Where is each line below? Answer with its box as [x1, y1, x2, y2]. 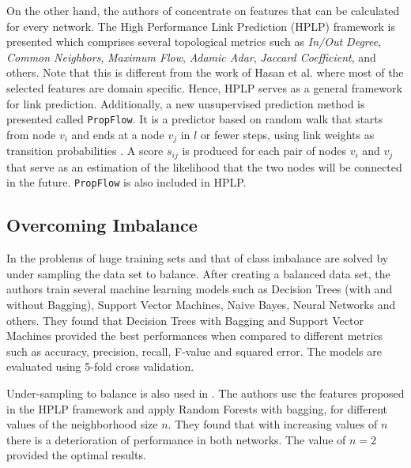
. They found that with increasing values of [168, 416, 378, 432]
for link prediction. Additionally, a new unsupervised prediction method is [6, 95, 365, 111]
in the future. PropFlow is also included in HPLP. [6, 174, 247, 191]
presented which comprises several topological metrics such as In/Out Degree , [6, 33, 382, 50]
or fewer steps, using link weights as [200, 126, 375, 142]
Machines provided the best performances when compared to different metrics [6, 327, 383, 344]
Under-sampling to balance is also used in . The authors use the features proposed [6, 384, 405, 401]
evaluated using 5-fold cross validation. [6, 358, 194, 375]
